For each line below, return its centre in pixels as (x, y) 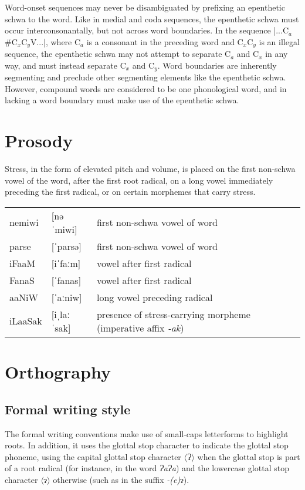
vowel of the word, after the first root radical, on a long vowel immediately (139, 180)
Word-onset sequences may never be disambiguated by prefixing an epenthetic (145, 7)
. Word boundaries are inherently (217, 65)
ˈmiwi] (64, 229)
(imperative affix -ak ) (140, 327)
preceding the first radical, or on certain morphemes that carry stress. (130, 192)
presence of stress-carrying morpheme (173, 314)
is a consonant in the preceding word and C (165, 41)
